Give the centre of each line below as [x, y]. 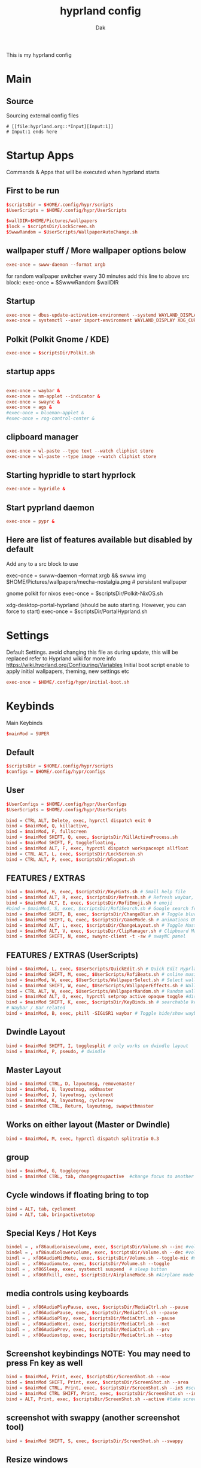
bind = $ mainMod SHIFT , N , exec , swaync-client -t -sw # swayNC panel [96, 936]
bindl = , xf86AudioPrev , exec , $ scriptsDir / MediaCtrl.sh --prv [88, 1329]
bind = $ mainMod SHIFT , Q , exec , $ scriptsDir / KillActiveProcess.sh [92, 837]
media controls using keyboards [68, 1293]
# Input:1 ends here [32, 132]
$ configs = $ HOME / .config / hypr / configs [56, 772]
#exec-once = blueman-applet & [45, 413]
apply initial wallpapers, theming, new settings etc [68, 671]
